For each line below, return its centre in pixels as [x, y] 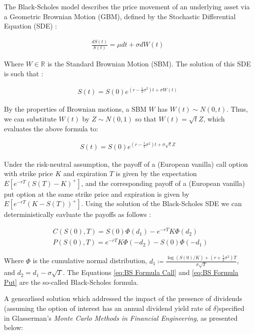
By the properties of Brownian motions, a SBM [75, 109]
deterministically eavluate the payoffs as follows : [78, 214]
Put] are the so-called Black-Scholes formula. [71, 282]
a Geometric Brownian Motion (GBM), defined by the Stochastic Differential [120, 16]
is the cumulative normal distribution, [90, 260]
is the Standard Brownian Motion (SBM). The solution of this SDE [149, 64]
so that [146, 118]
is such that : [24, 74]
